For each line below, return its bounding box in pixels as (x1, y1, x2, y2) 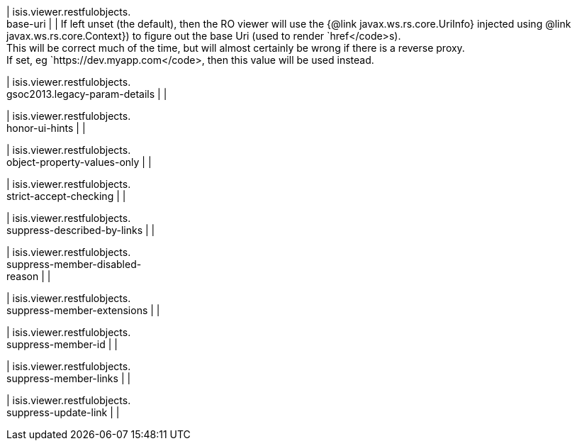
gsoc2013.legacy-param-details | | (6, 88, 167, 100)
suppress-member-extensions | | (6, 304, 160, 316)
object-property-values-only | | (6, 156, 152, 168)
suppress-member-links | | (6, 372, 131, 384)
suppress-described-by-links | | (6, 224, 155, 236)
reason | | (6, 270, 51, 282)
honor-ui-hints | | (6, 122, 86, 134)
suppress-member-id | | (6, 338, 118, 350)
